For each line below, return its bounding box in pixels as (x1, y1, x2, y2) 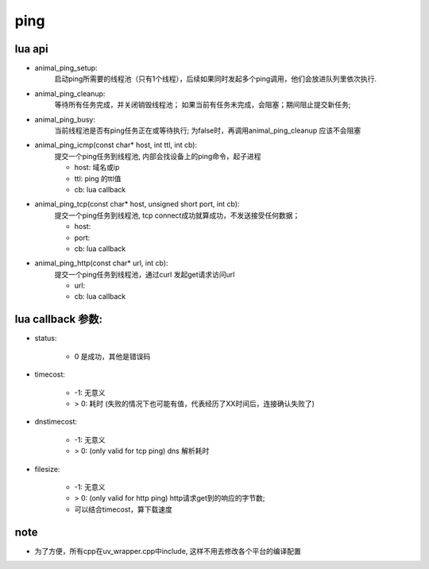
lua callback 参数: (14, 312, 103, 326)
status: (34, 334, 57, 343)
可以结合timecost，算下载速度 (74, 505, 172, 514)
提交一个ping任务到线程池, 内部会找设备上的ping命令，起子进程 (54, 151, 261, 161)
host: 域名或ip (74, 163, 120, 172)
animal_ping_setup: (34, 64, 99, 73)
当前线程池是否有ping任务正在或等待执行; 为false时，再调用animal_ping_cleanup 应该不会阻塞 (54, 126, 361, 135)
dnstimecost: (34, 417, 78, 427)
